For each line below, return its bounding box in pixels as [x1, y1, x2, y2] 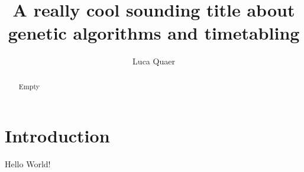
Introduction [5, 124, 110, 148]
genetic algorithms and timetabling [8, 21, 300, 45]
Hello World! [5, 158, 51, 170]
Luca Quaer [132, 55, 175, 67]
